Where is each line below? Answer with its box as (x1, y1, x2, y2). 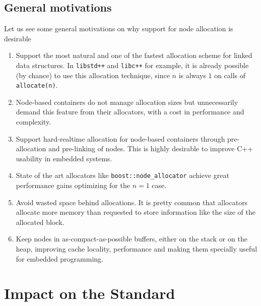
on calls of (214, 70, 246, 80)
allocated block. (16, 216, 64, 227)
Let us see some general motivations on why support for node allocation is (4, 23, 233, 34)
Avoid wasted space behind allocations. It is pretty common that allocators (16, 197, 248, 207)
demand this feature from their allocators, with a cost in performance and (16, 106, 244, 117)
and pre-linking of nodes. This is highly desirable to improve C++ (48, 143, 253, 154)
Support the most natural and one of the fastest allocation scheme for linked (16, 50, 252, 60)
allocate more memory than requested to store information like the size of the (16, 207, 256, 217)
